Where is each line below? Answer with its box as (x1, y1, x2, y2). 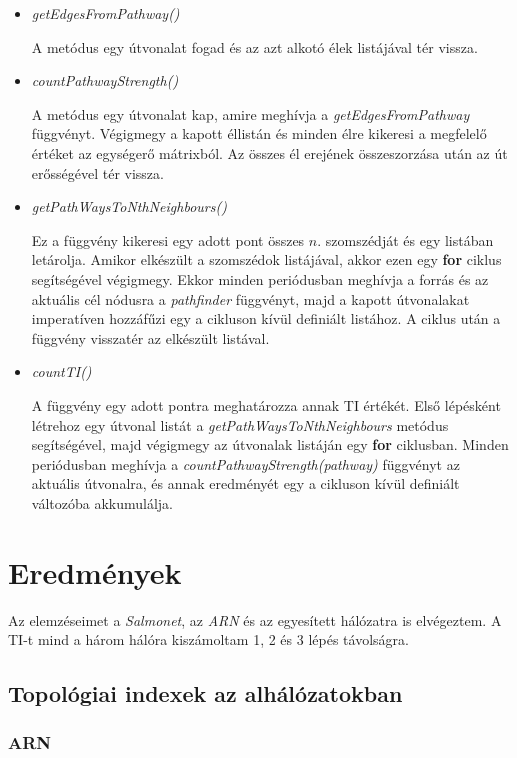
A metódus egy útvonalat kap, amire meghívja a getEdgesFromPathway (31, 103, 470, 124)
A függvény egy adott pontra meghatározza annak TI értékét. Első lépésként (31, 394, 501, 415)
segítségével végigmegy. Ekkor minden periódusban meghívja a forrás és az (31, 268, 489, 289)
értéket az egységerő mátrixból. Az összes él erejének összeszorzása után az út (31, 142, 508, 163)
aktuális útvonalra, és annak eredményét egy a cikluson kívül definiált (31, 473, 460, 494)
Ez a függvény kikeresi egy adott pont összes (31, 229, 305, 250)
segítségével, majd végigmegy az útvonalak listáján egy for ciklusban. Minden (31, 434, 509, 455)
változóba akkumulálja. (31, 492, 173, 513)
